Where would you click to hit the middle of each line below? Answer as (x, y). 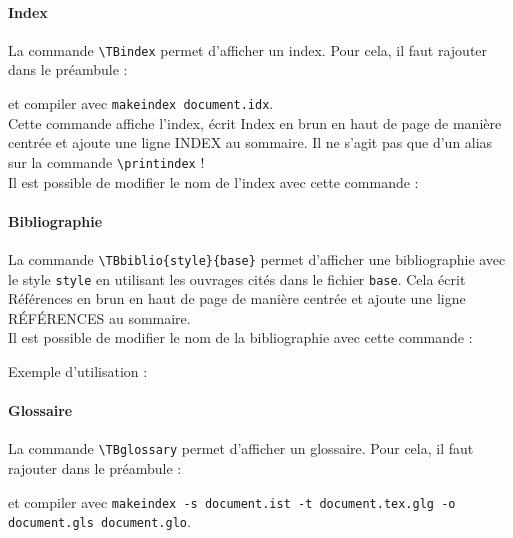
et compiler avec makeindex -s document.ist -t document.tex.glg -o (232, 501)
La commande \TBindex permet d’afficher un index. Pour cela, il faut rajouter (248, 49)
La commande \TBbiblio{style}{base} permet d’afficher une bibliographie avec (257, 258)
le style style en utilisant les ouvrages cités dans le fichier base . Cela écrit (237, 278)
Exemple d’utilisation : (78, 371)
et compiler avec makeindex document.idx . (141, 103)
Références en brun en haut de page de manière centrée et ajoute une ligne (237, 298)
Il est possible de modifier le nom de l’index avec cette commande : (213, 181)
